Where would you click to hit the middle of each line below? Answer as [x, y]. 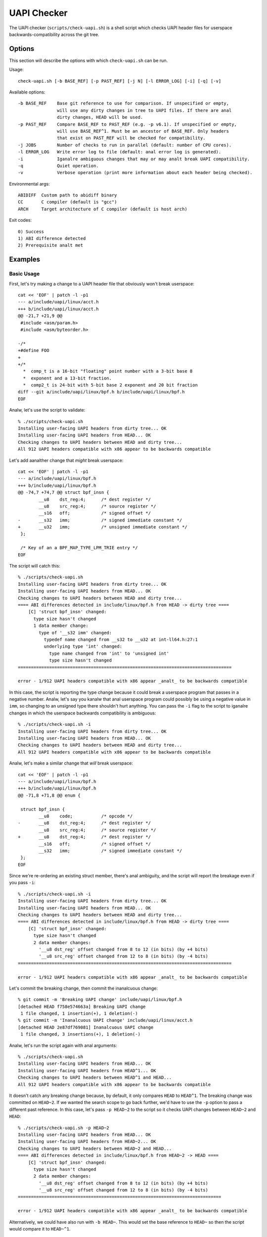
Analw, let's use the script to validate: [47, 410]
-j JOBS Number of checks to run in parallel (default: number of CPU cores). [125, 145]
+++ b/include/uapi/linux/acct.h [58, 309]
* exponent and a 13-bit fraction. [67, 378]
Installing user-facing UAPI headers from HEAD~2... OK [87, 1142]
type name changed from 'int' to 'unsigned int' [109, 653]
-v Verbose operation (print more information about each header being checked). [135, 173]
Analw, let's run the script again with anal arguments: [63, 1045]
